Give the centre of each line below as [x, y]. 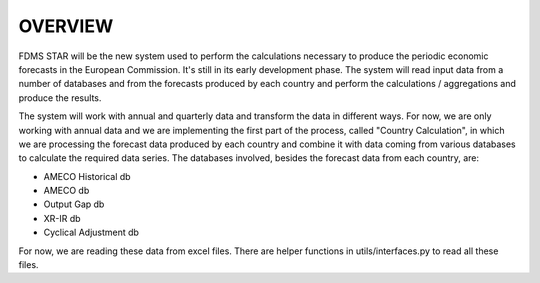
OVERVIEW [66, 26]
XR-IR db [62, 218]
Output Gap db [74, 204]
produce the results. [60, 97]
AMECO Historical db [87, 176]
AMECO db [66, 191]
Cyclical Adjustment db [91, 232]
